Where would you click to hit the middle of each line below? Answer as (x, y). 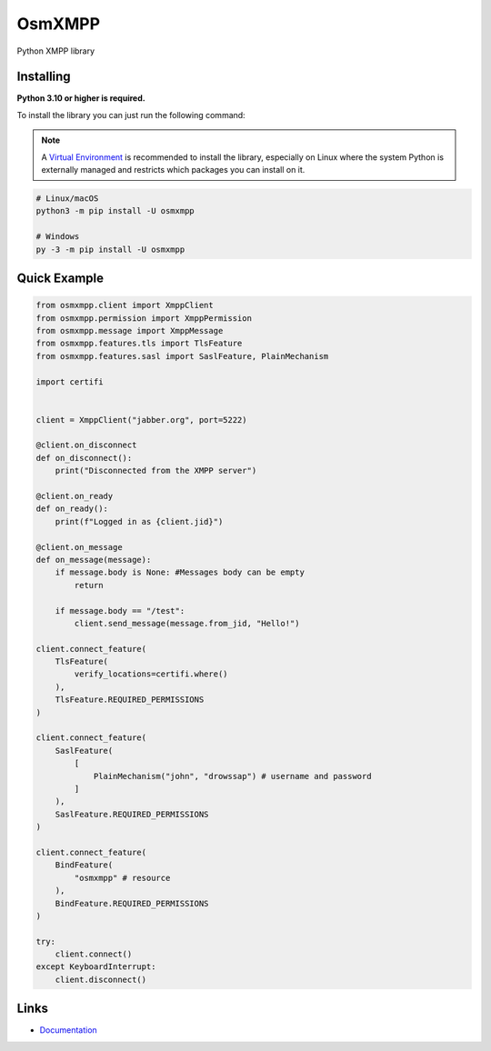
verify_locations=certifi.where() (151, 674)
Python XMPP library (56, 51)
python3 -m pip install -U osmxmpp (115, 211)
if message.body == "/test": (120, 611)
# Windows (58, 237)
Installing (44, 77)
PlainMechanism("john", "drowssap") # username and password (232, 776)
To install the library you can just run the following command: (131, 115)
